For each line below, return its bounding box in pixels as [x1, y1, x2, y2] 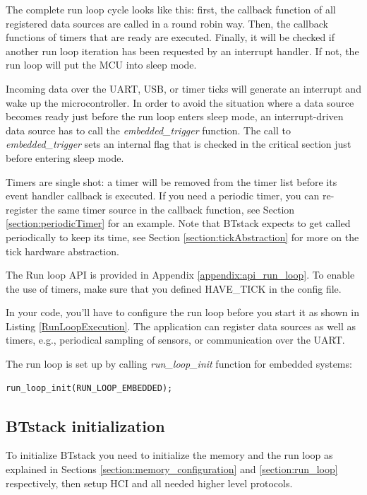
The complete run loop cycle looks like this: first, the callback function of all [6, 2, 336, 16]
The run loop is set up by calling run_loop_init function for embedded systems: [6, 356, 352, 371]
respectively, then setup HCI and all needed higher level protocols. [6, 475, 293, 490]
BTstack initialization [6, 414, 165, 436]
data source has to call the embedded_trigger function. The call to [6, 122, 291, 137]
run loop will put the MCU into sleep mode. [6, 57, 197, 72]
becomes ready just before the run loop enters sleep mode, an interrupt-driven [6, 109, 344, 124]
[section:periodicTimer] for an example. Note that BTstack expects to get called [6, 216, 351, 231]
